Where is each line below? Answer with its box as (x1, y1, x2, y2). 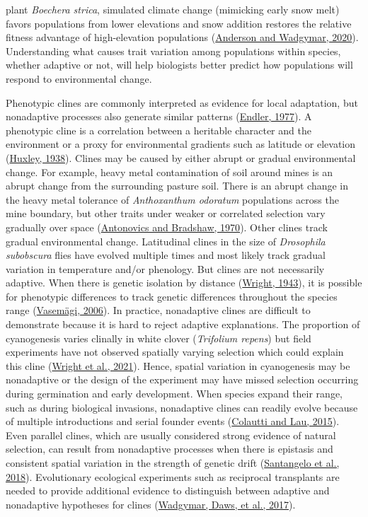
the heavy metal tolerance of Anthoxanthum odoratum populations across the (6, 192, 339, 207)
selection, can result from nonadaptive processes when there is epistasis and (6, 441, 333, 456)
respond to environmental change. (6, 71, 152, 86)
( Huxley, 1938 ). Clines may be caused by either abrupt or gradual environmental (6, 150, 356, 165)
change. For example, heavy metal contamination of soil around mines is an (6, 164, 333, 179)
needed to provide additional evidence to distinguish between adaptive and (6, 483, 330, 498)
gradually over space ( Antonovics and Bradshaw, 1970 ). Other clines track (6, 219, 328, 234)
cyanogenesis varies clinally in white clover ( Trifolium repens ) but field (6, 330, 311, 345)
